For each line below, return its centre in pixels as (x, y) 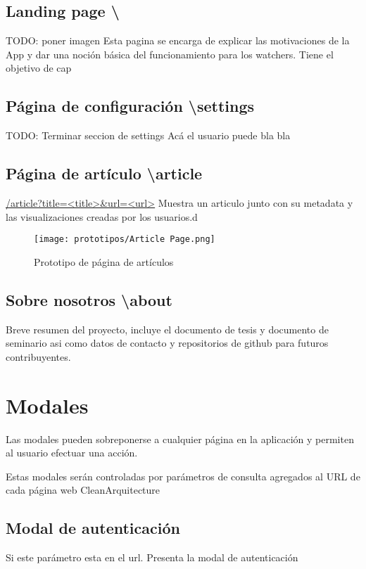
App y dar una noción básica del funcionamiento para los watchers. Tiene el (170, 54)
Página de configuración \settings (130, 106)
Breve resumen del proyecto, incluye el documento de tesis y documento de (167, 329)
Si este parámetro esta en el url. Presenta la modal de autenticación (152, 557)
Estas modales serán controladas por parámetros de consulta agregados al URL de (183, 476)
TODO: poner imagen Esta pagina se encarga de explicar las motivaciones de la (178, 40)
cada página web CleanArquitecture (83, 490)
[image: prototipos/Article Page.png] (125, 239)
